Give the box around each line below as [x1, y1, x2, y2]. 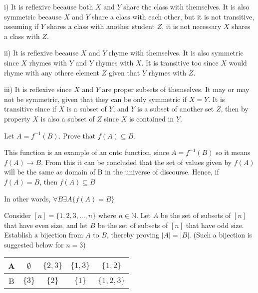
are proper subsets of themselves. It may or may [102, 84, 250, 94]
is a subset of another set [137, 103, 214, 114]
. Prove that [58, 130, 96, 140]
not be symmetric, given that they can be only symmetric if [4, 93, 187, 104]
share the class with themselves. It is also [123, 1, 250, 11]
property [4, 113, 30, 123]
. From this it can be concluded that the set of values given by [41, 156, 232, 167]
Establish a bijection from [4, 229, 83, 240]
